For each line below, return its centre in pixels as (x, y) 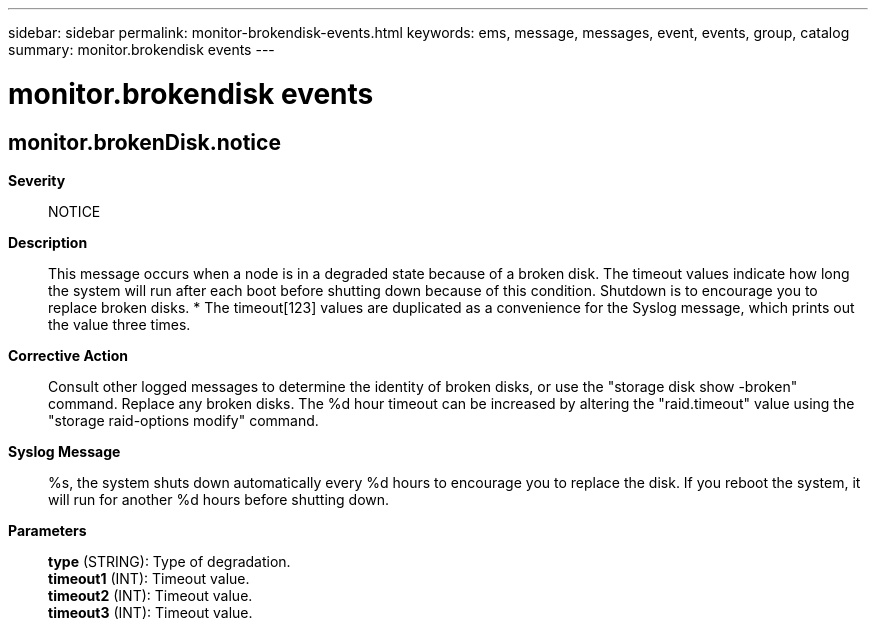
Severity (37, 180)
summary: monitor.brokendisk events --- (141, 49)
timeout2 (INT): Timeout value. (150, 595)
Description (48, 242)
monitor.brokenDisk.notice (144, 142)
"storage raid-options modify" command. (183, 420)
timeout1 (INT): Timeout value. (149, 578)
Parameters (47, 530)
